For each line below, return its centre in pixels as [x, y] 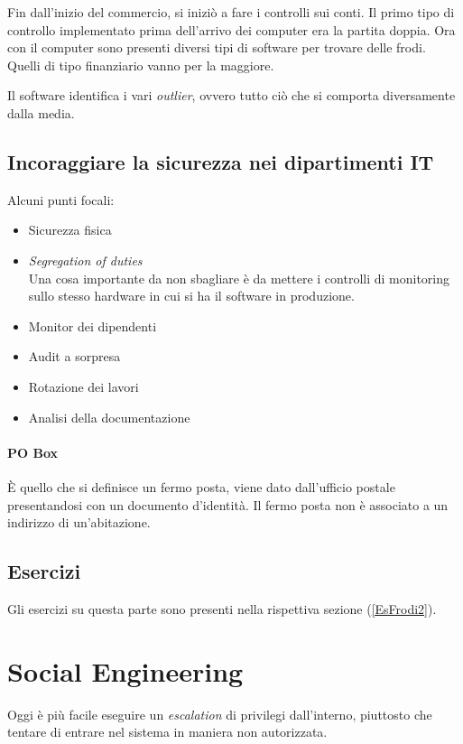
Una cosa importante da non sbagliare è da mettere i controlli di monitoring [239, 278]
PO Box [33, 452]
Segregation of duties [85, 260]
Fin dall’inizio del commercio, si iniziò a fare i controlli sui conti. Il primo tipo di [231, 12]
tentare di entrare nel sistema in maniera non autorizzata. [167, 732]
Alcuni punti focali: [61, 199]
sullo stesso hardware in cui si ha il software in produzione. [191, 296]
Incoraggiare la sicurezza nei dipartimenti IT [221, 161]
